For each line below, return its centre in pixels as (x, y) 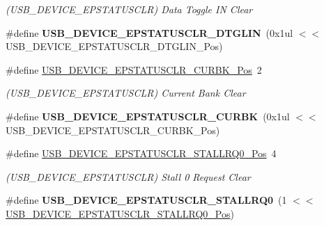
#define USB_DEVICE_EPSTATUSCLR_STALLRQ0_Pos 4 (141, 153)
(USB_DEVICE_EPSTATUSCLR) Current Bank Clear (126, 93)
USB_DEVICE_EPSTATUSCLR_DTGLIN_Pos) (114, 46)
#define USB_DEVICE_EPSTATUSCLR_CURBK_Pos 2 (134, 69)
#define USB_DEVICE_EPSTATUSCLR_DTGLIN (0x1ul (149, 32)
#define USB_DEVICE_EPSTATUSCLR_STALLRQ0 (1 (146, 200)
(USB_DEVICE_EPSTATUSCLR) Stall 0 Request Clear (128, 176)
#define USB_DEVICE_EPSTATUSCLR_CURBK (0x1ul (148, 116)
